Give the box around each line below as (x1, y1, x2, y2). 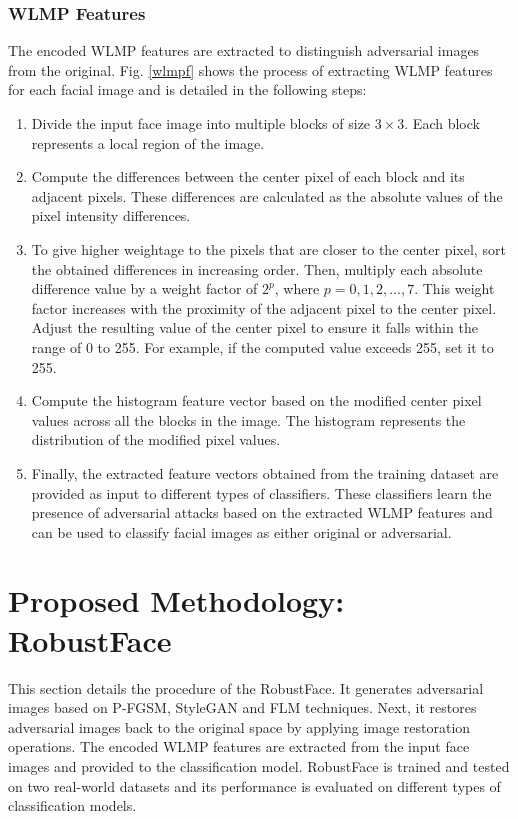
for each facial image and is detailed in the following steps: (8, 79, 367, 100)
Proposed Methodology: (8, 580, 345, 621)
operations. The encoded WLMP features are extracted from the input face (8, 736, 470, 757)
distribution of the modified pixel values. (31, 429, 281, 450)
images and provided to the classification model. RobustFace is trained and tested (8, 755, 510, 776)
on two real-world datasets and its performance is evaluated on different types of (8, 775, 501, 796)
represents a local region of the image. (31, 132, 265, 153)
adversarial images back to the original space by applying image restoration (8, 716, 471, 737)
